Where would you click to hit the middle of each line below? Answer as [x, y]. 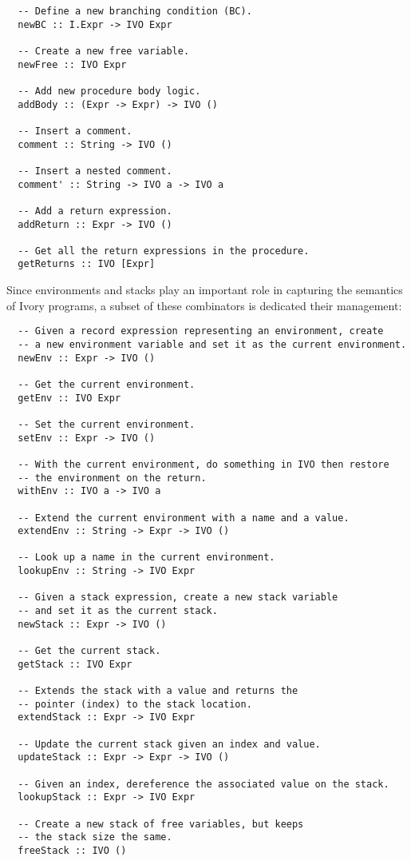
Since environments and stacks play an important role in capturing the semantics [205, 290]
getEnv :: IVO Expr [69, 398]
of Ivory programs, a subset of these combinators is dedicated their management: [204, 305]
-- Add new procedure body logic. [109, 91]
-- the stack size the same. [95, 837]
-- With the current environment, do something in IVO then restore [204, 464]
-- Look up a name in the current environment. [146, 558]
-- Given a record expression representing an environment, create [201, 331]
